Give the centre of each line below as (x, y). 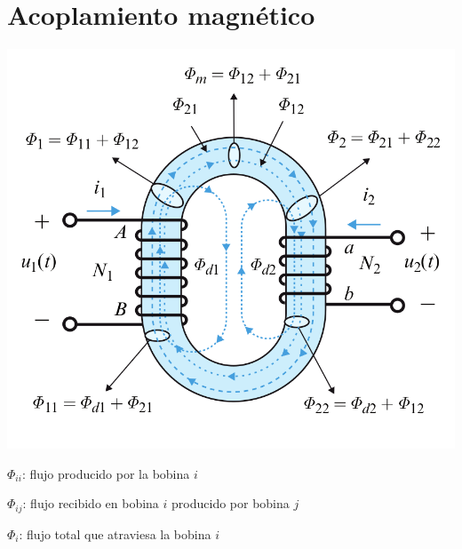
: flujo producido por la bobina (106, 473)
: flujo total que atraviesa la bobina (115, 533)
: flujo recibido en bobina (91, 503)
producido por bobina (231, 503)
